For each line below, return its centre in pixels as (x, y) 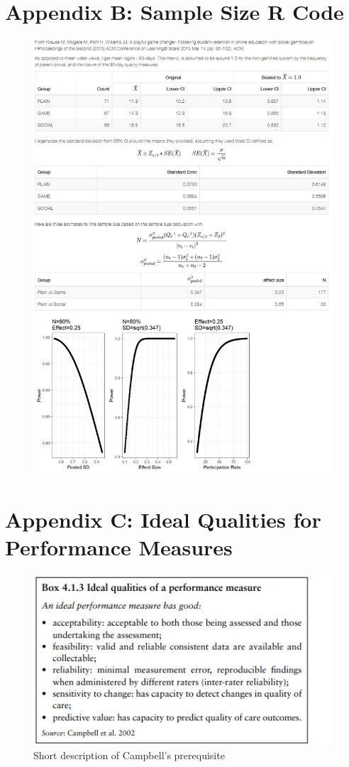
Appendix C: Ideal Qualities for (163, 520)
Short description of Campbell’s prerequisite (129, 755)
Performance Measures (119, 547)
